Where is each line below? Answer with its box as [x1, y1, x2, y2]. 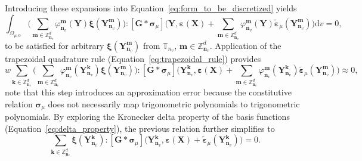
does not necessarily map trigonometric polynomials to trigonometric [48, 97, 300, 110]
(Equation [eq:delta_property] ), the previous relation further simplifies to [5, 122, 275, 134]
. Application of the [209, 39, 281, 51]
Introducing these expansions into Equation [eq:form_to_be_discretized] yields [5, 2, 297, 14]
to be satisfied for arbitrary [5, 39, 104, 51]
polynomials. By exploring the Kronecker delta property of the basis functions [5, 110, 290, 123]
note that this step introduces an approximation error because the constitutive [5, 86, 292, 98]
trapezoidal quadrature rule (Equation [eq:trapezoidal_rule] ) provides [5, 52, 261, 64]
